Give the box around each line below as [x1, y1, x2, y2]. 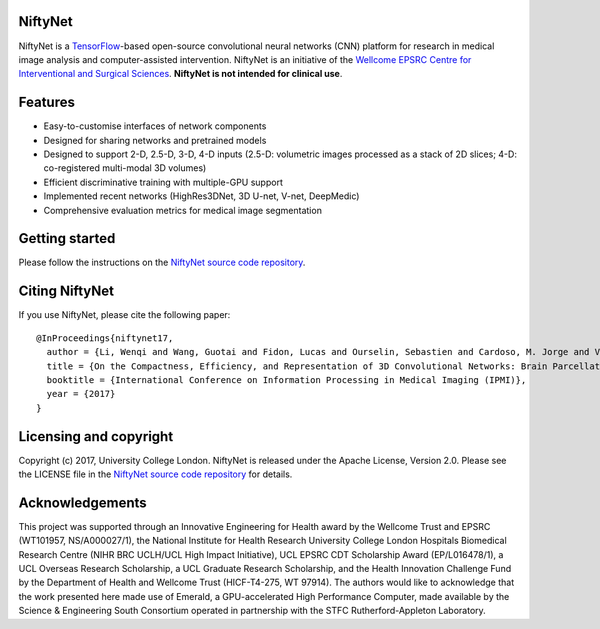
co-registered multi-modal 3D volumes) [43, 162, 207, 174]
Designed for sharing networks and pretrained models [43, 134, 267, 146]
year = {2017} [46, 388, 116, 400]
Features [18, 94, 75, 111]
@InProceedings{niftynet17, [36, 332, 174, 344]
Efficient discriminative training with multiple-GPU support [43, 176, 284, 188]
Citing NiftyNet [18, 283, 115, 300]
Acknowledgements [18, 494, 147, 511]
